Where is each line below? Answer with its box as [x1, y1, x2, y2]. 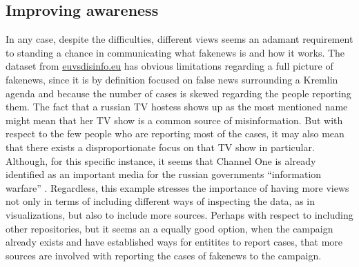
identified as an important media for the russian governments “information [6, 167, 322, 181]
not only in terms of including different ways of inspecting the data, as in [6, 194, 316, 208]
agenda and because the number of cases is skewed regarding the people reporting [6, 86, 351, 100]
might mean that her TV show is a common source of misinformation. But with [6, 112, 343, 127]
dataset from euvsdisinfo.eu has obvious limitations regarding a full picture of [6, 59, 333, 73]
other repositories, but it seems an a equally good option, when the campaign [6, 221, 333, 235]
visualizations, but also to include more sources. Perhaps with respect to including [6, 207, 353, 221]
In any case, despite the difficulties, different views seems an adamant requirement [6, 32, 353, 46]
